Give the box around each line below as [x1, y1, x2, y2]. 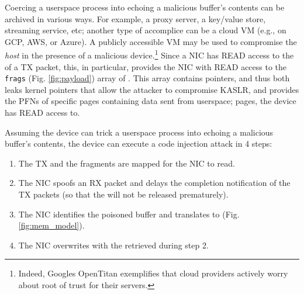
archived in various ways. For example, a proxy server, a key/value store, [5, 12, 266, 25]
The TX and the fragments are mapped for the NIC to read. [18, 157, 235, 169]
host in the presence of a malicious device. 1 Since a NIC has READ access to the [5, 47, 294, 61]
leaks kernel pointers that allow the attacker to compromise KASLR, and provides [5, 83, 299, 95]
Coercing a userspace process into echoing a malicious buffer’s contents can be [5, 1, 285, 13]
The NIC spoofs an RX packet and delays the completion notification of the [18, 177, 291, 189]
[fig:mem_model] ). [18, 219, 85, 231]
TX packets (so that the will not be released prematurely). [18, 188, 229, 200]
